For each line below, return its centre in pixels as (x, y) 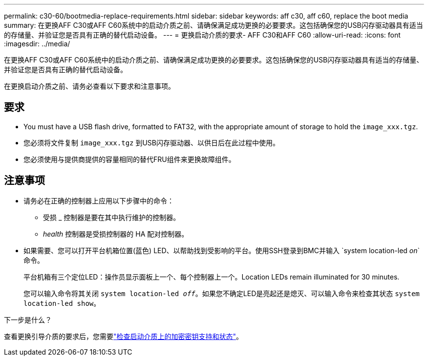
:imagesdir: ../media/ (37, 44)
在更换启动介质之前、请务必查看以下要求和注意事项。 (89, 86)
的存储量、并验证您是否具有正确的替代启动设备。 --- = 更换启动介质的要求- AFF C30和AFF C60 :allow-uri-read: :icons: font (202, 35)
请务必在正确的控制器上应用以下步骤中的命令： (99, 200)
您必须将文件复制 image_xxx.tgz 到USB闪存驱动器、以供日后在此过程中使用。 (152, 142)
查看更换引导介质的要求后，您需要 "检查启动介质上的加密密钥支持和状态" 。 (124, 336)
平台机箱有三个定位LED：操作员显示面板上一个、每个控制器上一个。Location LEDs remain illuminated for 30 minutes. (212, 277)
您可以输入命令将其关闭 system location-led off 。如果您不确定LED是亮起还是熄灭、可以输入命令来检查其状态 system (222, 293)
